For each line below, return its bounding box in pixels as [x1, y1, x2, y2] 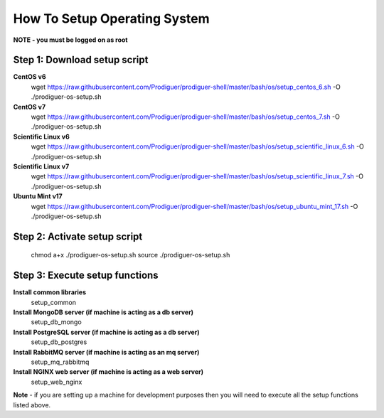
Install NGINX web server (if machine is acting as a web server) [13, 368, 204, 376]
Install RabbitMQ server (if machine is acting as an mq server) [13, 348, 200, 356]
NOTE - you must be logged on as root [13, 36, 128, 44]
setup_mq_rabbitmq [31, 358, 90, 366]
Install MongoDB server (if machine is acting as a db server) [13, 308, 194, 316]
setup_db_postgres [31, 338, 87, 346]
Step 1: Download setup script [13, 54, 149, 66]
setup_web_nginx [31, 377, 82, 386]
